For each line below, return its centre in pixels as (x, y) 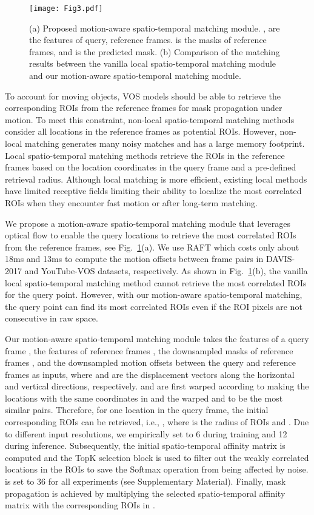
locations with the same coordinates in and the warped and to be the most (144, 398)
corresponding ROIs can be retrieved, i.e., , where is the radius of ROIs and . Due (157, 422)
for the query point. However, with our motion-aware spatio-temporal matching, (154, 295)
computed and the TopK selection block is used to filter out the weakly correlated (157, 457)
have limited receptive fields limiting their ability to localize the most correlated (153, 191)
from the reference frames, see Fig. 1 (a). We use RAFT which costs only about (152, 247)
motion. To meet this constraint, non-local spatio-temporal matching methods (150, 119)
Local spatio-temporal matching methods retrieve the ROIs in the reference (145, 155)
